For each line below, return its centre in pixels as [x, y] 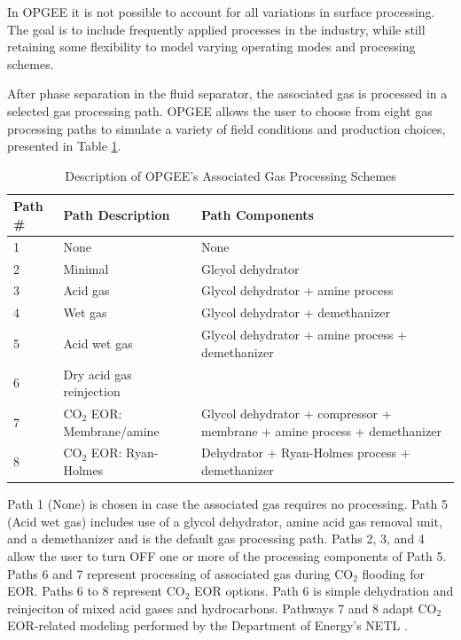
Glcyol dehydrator [250, 268]
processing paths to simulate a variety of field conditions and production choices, [227, 128]
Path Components [257, 215]
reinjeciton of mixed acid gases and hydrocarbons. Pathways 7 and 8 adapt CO [222, 608]
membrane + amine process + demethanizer [321, 430]
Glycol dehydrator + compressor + [296, 414]
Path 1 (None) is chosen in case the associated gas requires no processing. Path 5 [227, 504]
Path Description [117, 215]
